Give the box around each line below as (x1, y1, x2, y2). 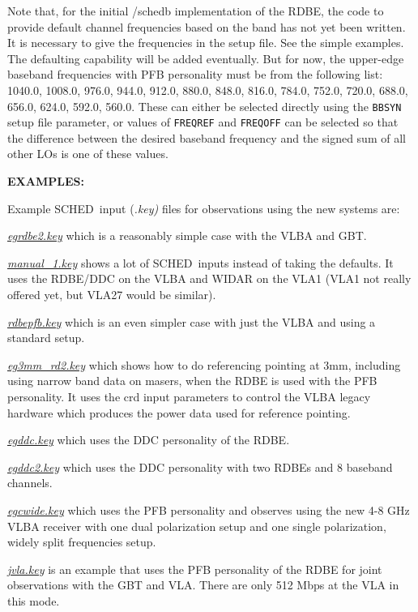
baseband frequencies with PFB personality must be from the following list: (7, 66, 383, 83)
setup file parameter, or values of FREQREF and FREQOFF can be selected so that (7, 113, 399, 131)
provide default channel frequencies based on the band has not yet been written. (7, 18, 406, 35)
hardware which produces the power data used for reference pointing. (7, 404, 351, 421)
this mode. (7, 592, 60, 609)
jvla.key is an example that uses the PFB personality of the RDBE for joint (7, 560, 382, 577)
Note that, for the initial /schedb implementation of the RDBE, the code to (7, 2, 384, 19)
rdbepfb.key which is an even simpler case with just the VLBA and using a (7, 313, 376, 330)
